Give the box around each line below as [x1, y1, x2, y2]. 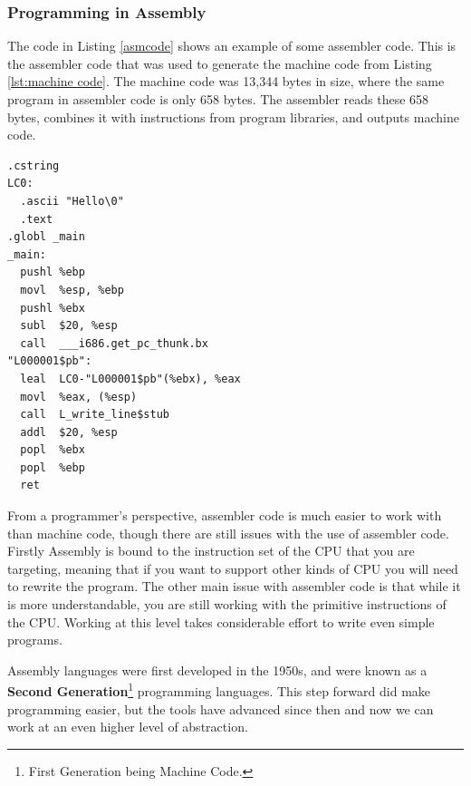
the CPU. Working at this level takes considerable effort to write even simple [7, 612, 435, 631]
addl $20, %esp [20, 425, 118, 439]
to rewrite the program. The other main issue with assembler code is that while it [7, 577, 461, 596]
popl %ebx [20, 443, 85, 457]
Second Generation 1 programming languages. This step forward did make [7, 679, 431, 701]
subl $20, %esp [20, 319, 118, 333]
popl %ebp [20, 461, 85, 474]
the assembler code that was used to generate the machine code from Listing [7, 53, 432, 73]
